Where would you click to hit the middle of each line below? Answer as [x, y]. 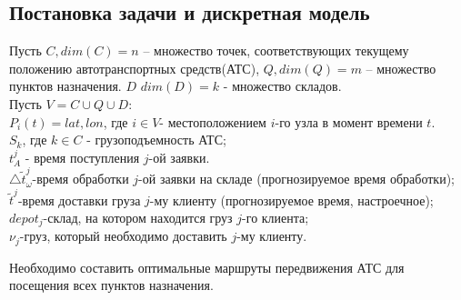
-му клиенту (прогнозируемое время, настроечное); [291, 200]
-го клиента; [276, 217]
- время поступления [82, 157]
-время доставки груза [79, 200]
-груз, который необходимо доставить [123, 236]
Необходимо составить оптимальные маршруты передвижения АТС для [207, 267]
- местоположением [213, 121]
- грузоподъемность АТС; [156, 140]
